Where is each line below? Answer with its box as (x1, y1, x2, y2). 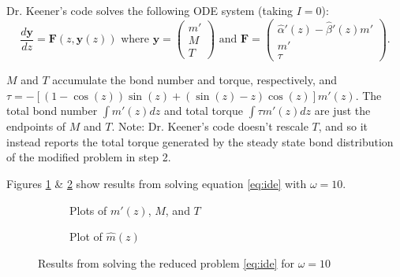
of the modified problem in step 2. (6, 149, 171, 165)
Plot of (69, 228, 103, 245)
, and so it (318, 118, 368, 135)
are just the (314, 102, 371, 119)
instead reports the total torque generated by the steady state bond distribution (6, 133, 394, 150)
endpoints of (6, 118, 66, 135)
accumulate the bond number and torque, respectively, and (52, 71, 338, 87)
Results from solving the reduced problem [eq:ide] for (38, 254, 294, 271)
